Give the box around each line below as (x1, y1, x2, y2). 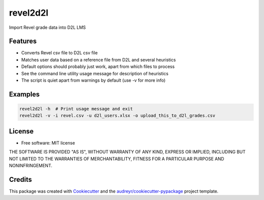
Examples (9, 90, 40, 98)
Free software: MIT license (21, 140, 75, 146)
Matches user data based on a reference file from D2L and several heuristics (21, 57, 176, 63)
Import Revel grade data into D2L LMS (9, 24, 86, 30)
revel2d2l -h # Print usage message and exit (19, 106, 133, 112)
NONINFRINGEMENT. (9, 163, 52, 169)
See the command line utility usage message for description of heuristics (21, 70, 169, 76)
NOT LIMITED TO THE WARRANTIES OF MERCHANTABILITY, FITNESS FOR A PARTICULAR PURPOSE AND (9, 156, 224, 161)
